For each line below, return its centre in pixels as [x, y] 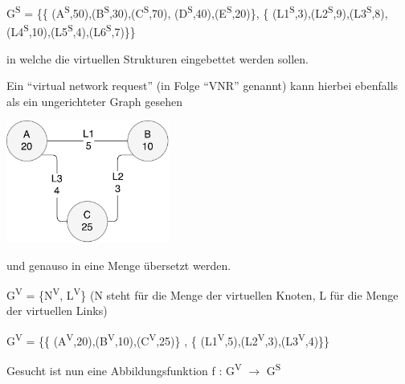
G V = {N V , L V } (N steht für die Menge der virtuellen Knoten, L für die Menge [202, 294]
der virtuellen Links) [57, 310]
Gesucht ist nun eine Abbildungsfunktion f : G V [124, 369]
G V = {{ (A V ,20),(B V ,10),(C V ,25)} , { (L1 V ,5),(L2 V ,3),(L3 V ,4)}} [168, 339]
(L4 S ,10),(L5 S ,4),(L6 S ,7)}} [71, 30]
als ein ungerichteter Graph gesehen [94, 101]
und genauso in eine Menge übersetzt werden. [119, 265]
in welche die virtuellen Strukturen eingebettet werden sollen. [157, 58]
